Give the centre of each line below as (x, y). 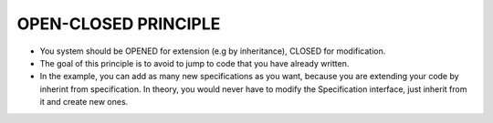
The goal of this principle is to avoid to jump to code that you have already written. (194, 63)
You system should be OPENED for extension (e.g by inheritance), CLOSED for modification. (213, 51)
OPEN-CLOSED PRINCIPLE (119, 24)
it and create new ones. (84, 102)
